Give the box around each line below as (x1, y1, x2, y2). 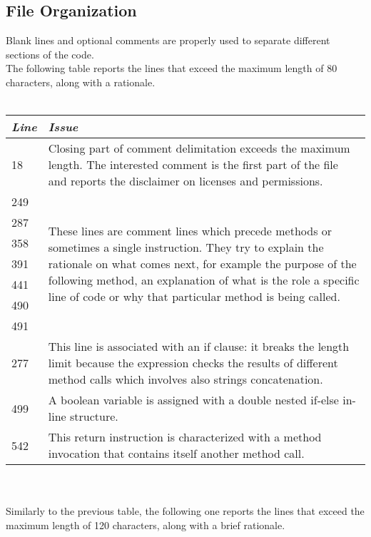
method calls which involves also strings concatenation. (48, 371, 323, 388)
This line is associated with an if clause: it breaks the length (48, 338, 350, 355)
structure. (70, 408, 118, 425)
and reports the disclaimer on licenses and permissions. (48, 173, 323, 190)
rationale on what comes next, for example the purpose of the (48, 255, 357, 272)
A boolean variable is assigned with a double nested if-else (48, 392, 339, 409)
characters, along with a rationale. (6, 74, 156, 89)
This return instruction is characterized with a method (48, 429, 322, 446)
